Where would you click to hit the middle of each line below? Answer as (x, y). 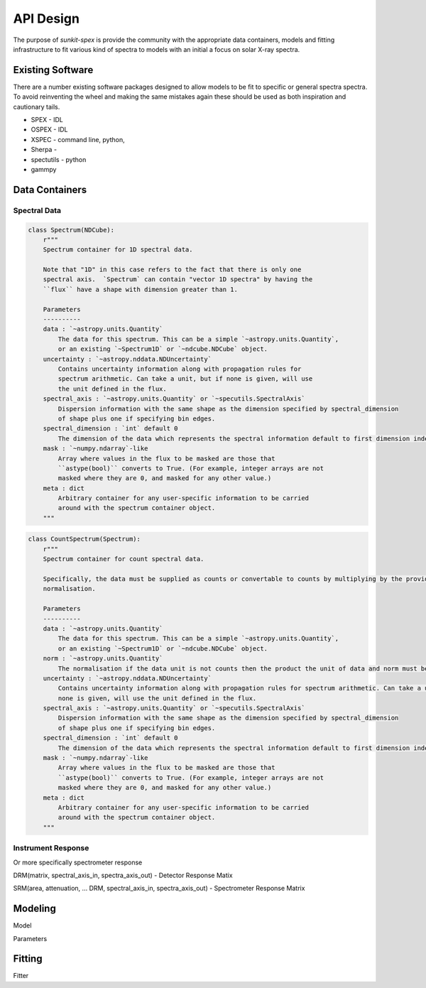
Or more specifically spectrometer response (78, 862)
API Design (46, 18)
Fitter (21, 976)
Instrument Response (51, 848)
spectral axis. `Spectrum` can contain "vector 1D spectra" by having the (178, 279)
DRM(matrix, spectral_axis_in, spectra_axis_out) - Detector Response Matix (123, 875)
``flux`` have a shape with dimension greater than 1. (140, 289)
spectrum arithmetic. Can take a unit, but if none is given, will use (185, 379)
